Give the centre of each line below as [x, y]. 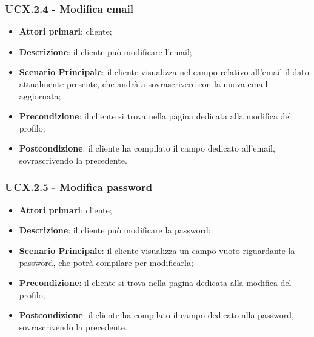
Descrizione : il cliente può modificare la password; [115, 230]
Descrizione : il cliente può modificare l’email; [105, 51]
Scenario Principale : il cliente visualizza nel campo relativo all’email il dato [164, 72]
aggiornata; [40, 95]
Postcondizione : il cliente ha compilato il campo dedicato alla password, [156, 315]
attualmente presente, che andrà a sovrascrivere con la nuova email [143, 84]
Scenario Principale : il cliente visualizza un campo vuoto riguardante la [157, 250]
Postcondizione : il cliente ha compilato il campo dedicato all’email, [147, 148]
